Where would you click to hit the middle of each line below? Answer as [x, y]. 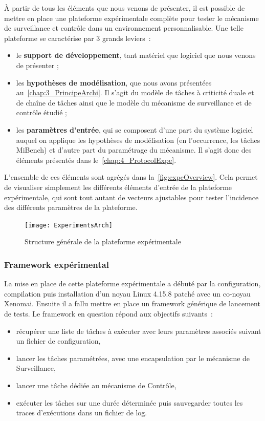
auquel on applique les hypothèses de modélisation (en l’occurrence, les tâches [138, 140]
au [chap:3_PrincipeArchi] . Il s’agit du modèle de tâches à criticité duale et [135, 92]
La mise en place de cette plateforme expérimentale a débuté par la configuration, [132, 283]
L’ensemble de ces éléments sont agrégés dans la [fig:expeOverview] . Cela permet [131, 177]
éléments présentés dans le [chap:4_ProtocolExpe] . [96, 160]
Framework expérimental [57, 264]
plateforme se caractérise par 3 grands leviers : [78, 38]
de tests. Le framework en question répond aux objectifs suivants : [108, 313]
